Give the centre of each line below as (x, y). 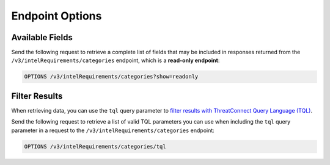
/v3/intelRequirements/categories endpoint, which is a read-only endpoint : (116, 60)
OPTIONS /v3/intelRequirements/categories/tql (95, 146)
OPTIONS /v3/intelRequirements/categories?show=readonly (111, 77)
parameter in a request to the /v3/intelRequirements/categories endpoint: (113, 130)
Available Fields (42, 37)
